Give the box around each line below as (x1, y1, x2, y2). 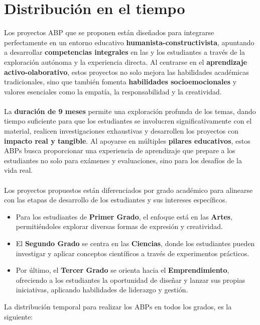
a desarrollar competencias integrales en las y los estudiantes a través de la (4, 47, 245, 57)
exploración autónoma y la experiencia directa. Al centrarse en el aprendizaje (4, 56, 247, 67)
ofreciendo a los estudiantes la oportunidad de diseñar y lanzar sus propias (16, 274, 245, 285)
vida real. (4, 165, 33, 175)
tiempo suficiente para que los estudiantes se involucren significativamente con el (4, 116, 252, 126)
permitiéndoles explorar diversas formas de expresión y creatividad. (16, 221, 223, 232)
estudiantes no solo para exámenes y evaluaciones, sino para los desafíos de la (4, 155, 242, 165)
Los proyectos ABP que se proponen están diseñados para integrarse (4, 27, 214, 38)
